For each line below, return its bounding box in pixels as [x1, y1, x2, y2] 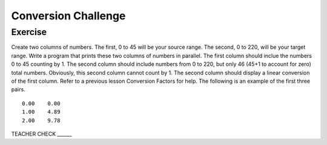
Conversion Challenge [11, 9, 126, 22]
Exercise [11, 27, 47, 37]
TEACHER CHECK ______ [11, 130, 72, 137]
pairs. [11, 86, 25, 93]
